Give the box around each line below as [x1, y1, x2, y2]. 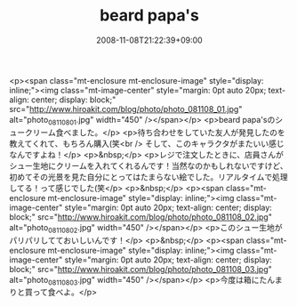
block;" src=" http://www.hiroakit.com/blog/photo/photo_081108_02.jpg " [9, 211, 273, 222]
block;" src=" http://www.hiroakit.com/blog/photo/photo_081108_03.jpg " [9, 263, 273, 274]
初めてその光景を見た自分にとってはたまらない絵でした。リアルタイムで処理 [9, 171, 289, 182]
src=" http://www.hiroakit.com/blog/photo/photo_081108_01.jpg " [9, 103, 243, 114]
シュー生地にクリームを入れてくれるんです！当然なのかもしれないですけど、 [9, 160, 288, 171]
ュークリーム [9, 126, 56, 138]
